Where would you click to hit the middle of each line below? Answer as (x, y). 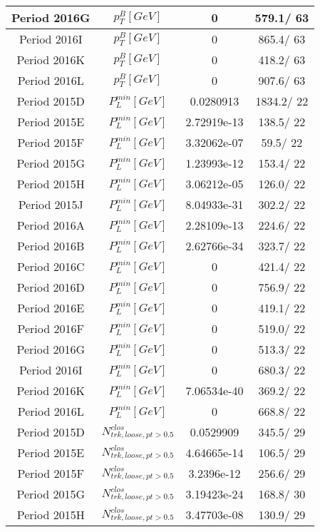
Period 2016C (51, 266)
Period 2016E (51, 308)
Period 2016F (51, 328)
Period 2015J (51, 204)
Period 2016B (51, 246)
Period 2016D (51, 287)
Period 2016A (51, 225)
